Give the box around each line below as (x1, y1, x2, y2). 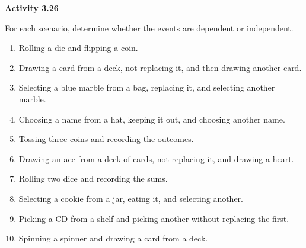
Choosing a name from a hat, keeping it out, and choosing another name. (18, 112, 285, 125)
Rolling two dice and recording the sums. (18, 172, 168, 185)
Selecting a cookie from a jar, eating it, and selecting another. (18, 192, 243, 204)
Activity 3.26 (5, 2, 59, 14)
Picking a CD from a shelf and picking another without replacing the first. (18, 212, 289, 224)
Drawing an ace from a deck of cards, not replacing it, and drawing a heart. (18, 152, 294, 165)
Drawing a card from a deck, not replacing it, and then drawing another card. (18, 61, 302, 73)
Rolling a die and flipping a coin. (18, 41, 138, 54)
